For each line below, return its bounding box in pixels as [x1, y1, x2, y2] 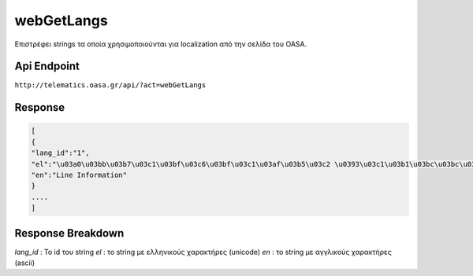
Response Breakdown [14, 226, 125, 240]
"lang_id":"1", [31, 149, 90, 157]
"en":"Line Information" [31, 171, 128, 180]
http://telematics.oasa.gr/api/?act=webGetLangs [14, 81, 207, 90]
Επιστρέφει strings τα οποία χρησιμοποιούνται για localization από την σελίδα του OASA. [14, 39, 307, 49]
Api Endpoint [14, 60, 80, 73]
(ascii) [14, 258, 35, 267]
